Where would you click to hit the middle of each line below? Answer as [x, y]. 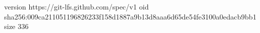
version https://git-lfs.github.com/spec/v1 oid [77, 6]
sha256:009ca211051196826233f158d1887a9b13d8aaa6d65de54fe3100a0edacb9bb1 [130, 16]
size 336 [16, 26]
